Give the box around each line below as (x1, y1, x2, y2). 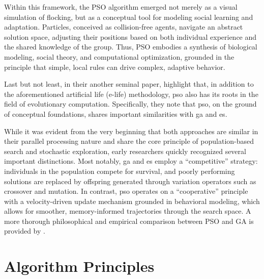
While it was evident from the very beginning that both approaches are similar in (4, 125, 258, 136)
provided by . (4, 225, 45, 236)
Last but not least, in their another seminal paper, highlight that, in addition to (4, 79, 254, 89)
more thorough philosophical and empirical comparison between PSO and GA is (4, 215, 254, 226)
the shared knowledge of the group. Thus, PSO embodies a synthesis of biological (4, 41, 257, 52)
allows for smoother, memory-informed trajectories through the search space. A (4, 206, 251, 216)
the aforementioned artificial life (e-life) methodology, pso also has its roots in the (4, 88, 258, 99)
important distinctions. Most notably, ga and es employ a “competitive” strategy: (4, 156, 258, 166)
